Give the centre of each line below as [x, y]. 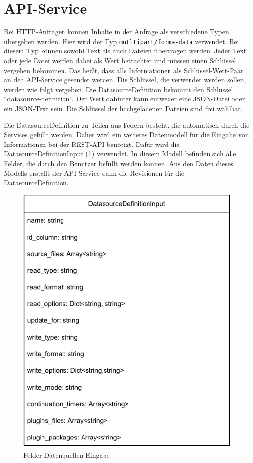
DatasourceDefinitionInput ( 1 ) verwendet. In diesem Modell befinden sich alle [120, 154]
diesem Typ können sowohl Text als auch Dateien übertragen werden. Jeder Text [125, 51]
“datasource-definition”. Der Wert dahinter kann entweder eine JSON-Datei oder [125, 99]
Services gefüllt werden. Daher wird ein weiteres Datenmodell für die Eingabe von [126, 134]
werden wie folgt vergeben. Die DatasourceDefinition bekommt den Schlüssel [118, 89]
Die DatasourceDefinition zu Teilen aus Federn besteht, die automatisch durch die [127, 125]
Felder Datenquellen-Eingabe [67, 454]
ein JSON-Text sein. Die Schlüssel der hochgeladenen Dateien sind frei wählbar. [123, 108]
